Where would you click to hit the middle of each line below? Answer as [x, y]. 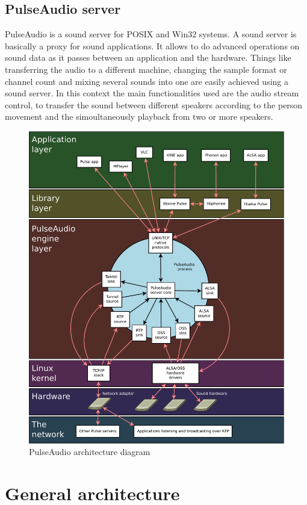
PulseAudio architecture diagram [90, 452]
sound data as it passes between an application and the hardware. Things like [148, 57]
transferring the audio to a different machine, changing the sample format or [146, 69]
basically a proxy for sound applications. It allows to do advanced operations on [152, 45]
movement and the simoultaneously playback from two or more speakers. [139, 116]
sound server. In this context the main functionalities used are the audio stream [152, 93]
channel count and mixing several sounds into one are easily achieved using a [147, 81]
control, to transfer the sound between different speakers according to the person [154, 104]
